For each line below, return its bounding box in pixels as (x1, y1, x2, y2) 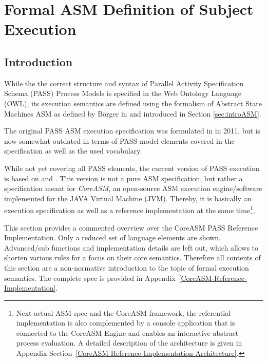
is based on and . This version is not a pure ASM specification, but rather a (4, 173, 243, 183)
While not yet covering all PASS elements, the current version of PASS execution (4, 162, 259, 173)
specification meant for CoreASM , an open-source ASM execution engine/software (4, 183, 262, 194)
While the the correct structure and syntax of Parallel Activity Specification (4, 78, 244, 88)
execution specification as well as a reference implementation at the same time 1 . (4, 203, 255, 215)
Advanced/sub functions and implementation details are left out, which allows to (4, 242, 259, 253)
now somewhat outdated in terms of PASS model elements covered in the (4, 135, 235, 146)
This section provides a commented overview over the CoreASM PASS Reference (4, 222, 258, 233)
